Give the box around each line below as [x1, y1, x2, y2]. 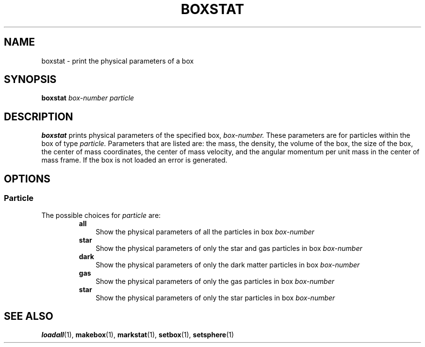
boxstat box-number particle [41, 94, 134, 102]
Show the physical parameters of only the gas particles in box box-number [96, 277, 335, 285]
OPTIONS [4, 172, 50, 185]
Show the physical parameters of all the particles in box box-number [96, 227, 314, 236]
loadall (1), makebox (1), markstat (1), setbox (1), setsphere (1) [41, 330, 234, 339]
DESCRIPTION [4, 110, 73, 123]
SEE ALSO [4, 310, 53, 322]
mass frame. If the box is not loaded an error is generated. [41, 156, 228, 165]
